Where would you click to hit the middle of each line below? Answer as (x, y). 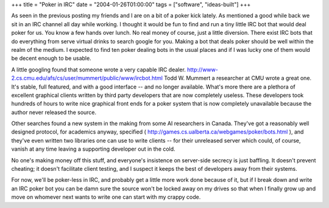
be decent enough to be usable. (51, 59)
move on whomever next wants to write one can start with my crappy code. (106, 197)
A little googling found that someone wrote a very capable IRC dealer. (98, 70)
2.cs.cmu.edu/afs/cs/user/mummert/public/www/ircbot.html (87, 78)
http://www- (203, 70)
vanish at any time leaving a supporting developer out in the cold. (94, 149)
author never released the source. (54, 112)
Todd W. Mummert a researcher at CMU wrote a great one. (238, 78)
